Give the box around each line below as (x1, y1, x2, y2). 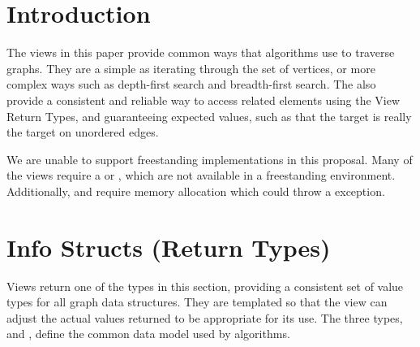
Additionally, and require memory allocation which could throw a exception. (6, 182, 385, 199)
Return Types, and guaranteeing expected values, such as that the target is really (6, 107, 412, 124)
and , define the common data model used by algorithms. (6, 325, 290, 342)
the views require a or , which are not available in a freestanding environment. (6, 167, 396, 184)
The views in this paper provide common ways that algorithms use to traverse (6, 44, 395, 61)
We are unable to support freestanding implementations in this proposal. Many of (6, 150, 413, 167)
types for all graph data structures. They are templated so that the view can (6, 293, 388, 310)
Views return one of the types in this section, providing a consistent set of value (6, 277, 404, 294)
